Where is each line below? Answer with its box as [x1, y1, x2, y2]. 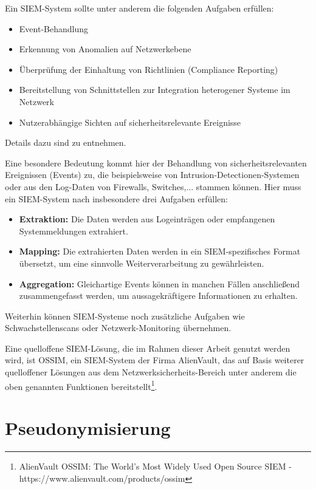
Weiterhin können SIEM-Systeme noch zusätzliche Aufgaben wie [5, 309, 245, 322]
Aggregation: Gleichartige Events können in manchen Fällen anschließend [19, 277, 300, 290]
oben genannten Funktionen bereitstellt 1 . [5, 378, 157, 392]
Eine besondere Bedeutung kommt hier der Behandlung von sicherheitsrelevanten [5, 156, 307, 169]
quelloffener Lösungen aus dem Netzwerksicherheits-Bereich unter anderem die [5, 366, 297, 378]
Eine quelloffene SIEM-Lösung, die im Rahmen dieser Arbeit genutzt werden [5, 341, 290, 354]
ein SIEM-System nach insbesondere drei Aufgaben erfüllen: [5, 192, 228, 205]
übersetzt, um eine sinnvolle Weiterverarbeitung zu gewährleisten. [19, 256, 264, 269]
